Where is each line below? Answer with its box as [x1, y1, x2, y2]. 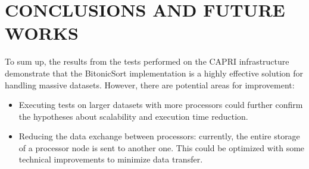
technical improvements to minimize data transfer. [18, 153, 203, 165]
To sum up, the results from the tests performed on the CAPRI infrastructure [5, 55, 289, 68]
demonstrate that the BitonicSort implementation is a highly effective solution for [5, 66, 304, 79]
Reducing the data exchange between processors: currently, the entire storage [18, 130, 300, 142]
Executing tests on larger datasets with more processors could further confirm [18, 98, 303, 111]
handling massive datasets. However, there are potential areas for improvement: [5, 78, 295, 91]
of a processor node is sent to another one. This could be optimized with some [18, 141, 305, 154]
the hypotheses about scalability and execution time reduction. [18, 110, 248, 122]
